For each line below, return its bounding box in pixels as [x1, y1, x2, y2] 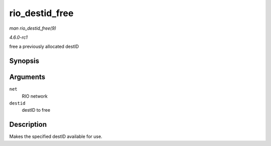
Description [9, 120, 47, 129]
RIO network [22, 93, 48, 99]
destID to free [22, 107, 50, 113]
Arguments [9, 73, 46, 82]
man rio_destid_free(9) [9, 25, 56, 31]
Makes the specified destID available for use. [9, 133, 102, 139]
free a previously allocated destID [9, 43, 79, 50]
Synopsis [9, 57, 40, 65]
